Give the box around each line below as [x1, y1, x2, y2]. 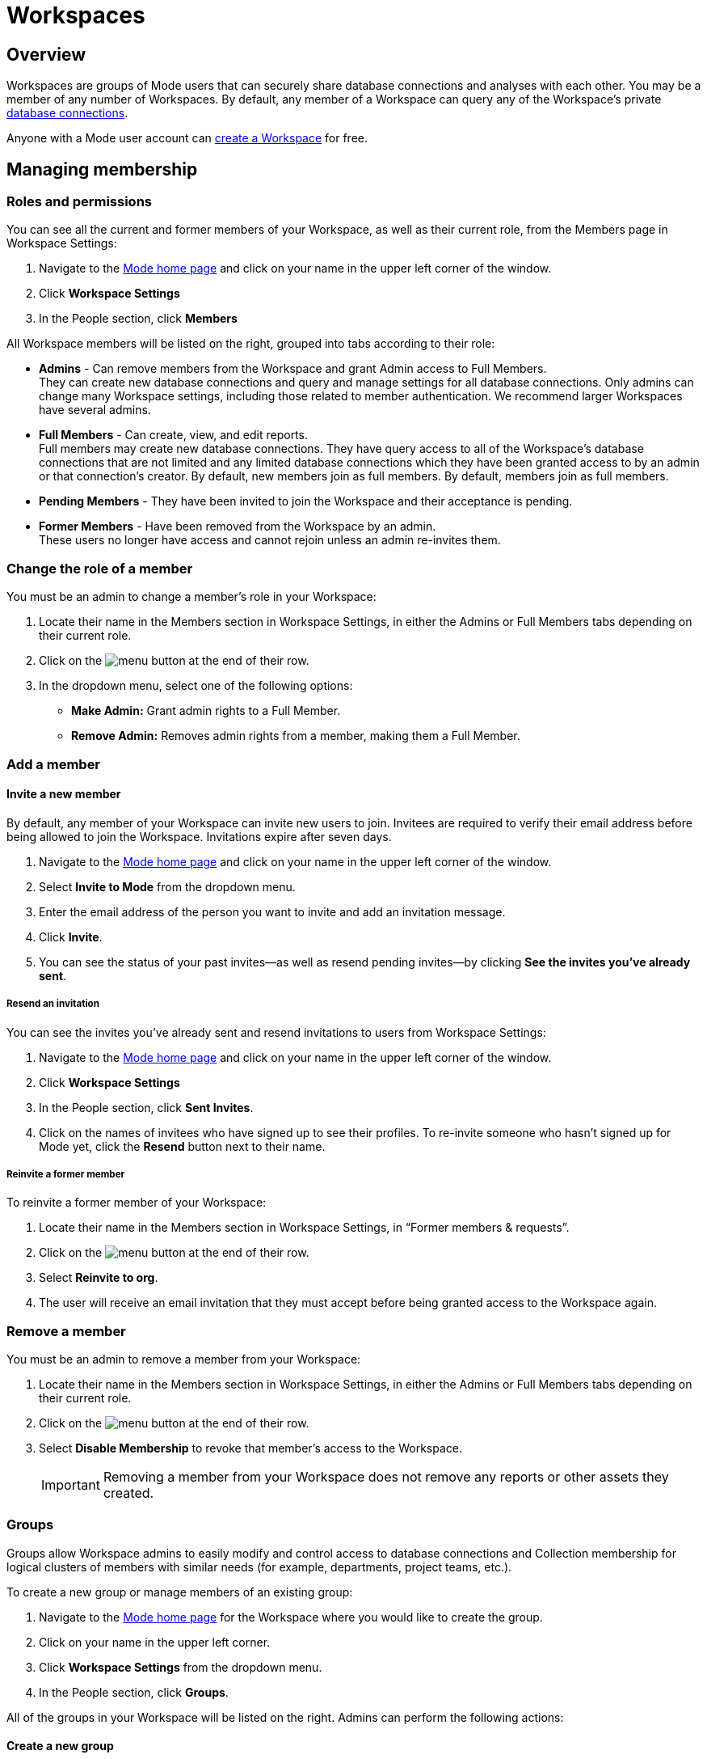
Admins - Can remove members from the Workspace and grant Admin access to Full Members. [39, 362, 547, 376]
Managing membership [6, 159, 198, 180]
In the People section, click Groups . [39, 1685, 229, 1699]
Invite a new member [6, 787, 121, 801]
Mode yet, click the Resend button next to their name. [39, 1139, 326, 1153]
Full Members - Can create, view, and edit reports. [39, 428, 308, 442]
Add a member [6, 755, 101, 772]
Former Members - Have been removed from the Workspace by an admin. [39, 519, 436, 534]
